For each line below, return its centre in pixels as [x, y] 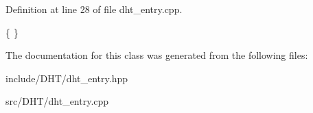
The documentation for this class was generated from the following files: [157, 55]
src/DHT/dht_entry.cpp [57, 101]
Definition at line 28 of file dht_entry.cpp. [94, 9]
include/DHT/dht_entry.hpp [67, 78]
